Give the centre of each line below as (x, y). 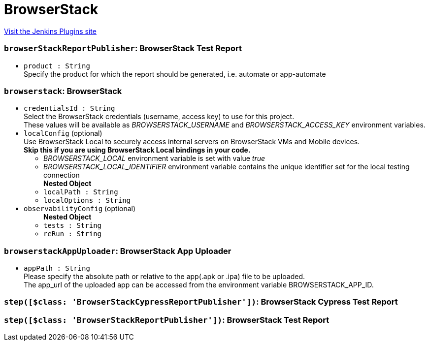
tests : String (73, 226)
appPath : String (57, 268)
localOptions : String (87, 201)
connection (62, 175)
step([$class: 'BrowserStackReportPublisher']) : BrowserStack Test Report (167, 320)
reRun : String (73, 234)
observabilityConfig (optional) (80, 209)
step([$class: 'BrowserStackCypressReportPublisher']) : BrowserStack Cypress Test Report (201, 302)
